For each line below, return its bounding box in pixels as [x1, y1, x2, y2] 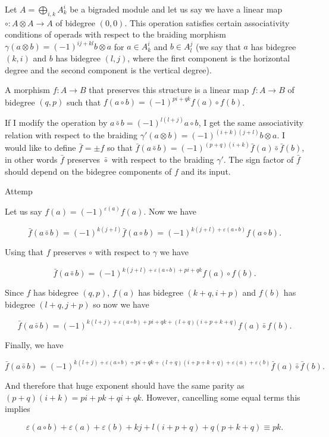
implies [5, 402, 30, 415]
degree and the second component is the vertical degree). [5, 63, 212, 76]
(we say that [196, 40, 241, 52]
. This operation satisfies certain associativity [124, 16, 290, 29]
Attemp [5, 185, 33, 197]
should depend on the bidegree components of [5, 165, 172, 177]
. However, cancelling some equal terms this [141, 390, 300, 403]
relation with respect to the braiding [5, 129, 138, 141]
